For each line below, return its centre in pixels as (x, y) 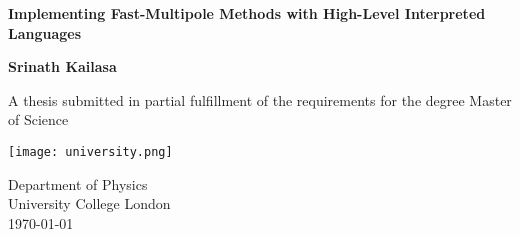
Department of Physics (78, 183)
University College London (89, 203)
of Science (38, 119)
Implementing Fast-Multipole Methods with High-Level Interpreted (247, 13)
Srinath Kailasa (62, 66)
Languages (45, 32)
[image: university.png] (90, 151)
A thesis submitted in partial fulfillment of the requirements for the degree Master (260, 99)
